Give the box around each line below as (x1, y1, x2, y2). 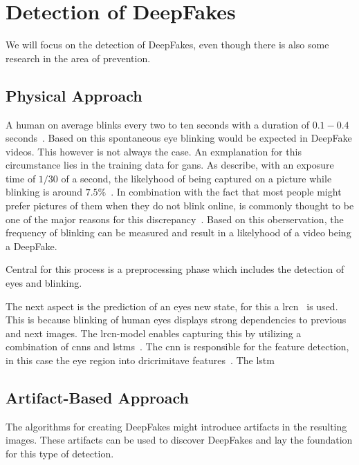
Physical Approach (6, 84, 142, 106)
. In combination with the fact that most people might (111, 184, 342, 199)
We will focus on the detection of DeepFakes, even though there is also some (6, 37, 329, 52)
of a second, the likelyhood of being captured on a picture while (61, 171, 332, 185)
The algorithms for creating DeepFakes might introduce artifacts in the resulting (6, 419, 347, 433)
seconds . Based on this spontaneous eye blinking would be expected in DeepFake (6, 131, 352, 145)
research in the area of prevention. (6, 50, 151, 65)
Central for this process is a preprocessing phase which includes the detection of (6, 262, 344, 276)
